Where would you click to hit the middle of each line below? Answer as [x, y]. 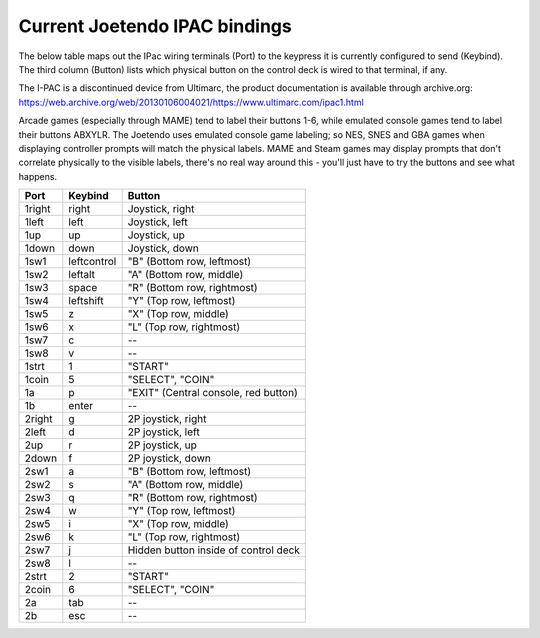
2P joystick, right [167, 419]
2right [39, 419]
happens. [38, 176]
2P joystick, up [162, 445]
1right [37, 209]
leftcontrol [92, 262]
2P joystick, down [169, 458]
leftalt [81, 275]
